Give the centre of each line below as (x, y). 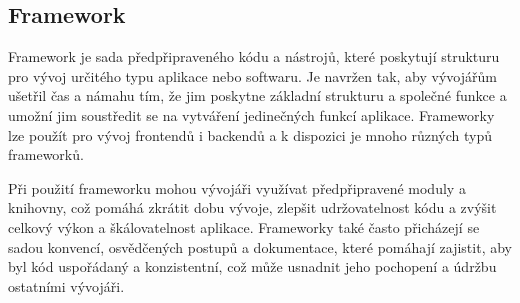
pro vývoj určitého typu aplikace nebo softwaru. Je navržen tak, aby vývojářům (252, 75)
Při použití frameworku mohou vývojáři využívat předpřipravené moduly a (237, 187)
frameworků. (46, 154)
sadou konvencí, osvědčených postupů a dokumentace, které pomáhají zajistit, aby (260, 246)
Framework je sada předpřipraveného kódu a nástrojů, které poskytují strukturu (254, 56)
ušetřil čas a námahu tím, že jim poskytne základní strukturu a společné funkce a (257, 95)
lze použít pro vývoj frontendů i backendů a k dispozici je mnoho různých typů (250, 134)
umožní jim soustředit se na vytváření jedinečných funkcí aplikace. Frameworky (251, 114)
